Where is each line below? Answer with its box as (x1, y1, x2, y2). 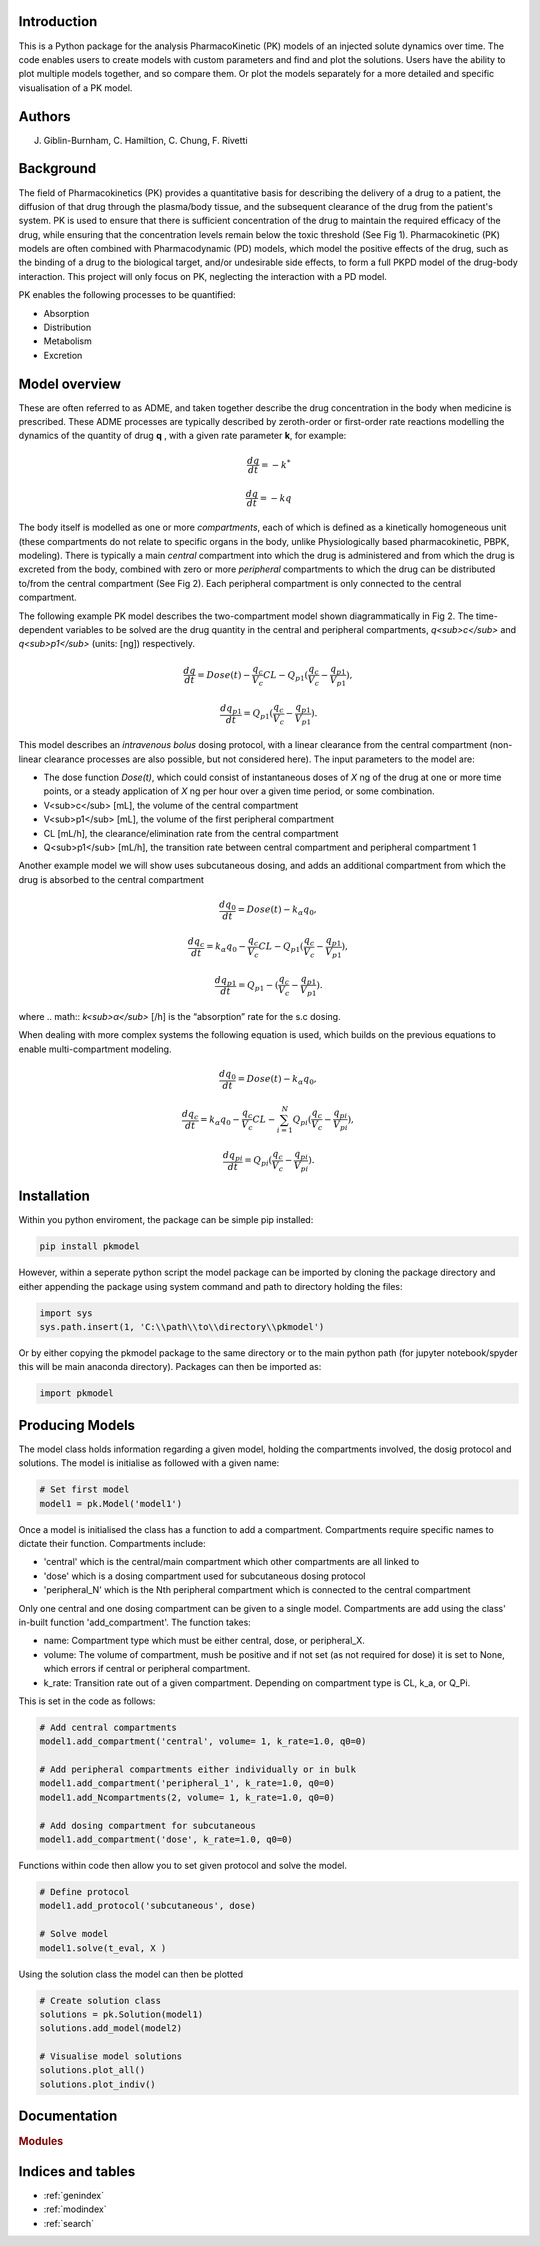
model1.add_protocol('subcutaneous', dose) (39, 1900, 257, 1912)
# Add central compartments (39, 1721, 177, 1733)
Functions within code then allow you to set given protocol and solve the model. (18, 1860, 347, 1871)
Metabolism (43, 335, 92, 347)
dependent (18, 624, 64, 635)
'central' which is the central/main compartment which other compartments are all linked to (43, 1556, 420, 1568)
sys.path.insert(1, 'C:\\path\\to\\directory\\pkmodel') (39, 1321, 325, 1332)
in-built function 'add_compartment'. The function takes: (18, 1616, 252, 1628)
